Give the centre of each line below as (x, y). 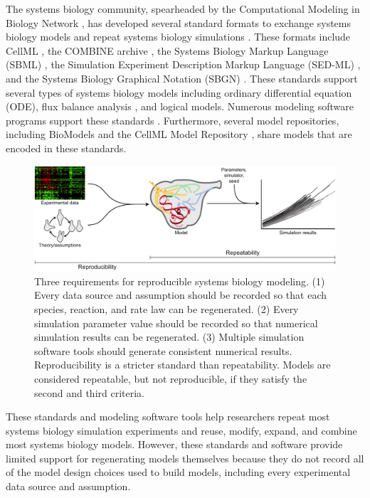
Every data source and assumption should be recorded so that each (181, 295)
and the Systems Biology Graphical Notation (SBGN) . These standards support (182, 78)
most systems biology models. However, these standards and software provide (174, 444)
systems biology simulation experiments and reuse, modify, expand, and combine (181, 430)
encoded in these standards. (66, 148)
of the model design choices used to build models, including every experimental (178, 472)
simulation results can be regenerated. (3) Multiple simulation (169, 337)
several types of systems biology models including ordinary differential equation (179, 92)
